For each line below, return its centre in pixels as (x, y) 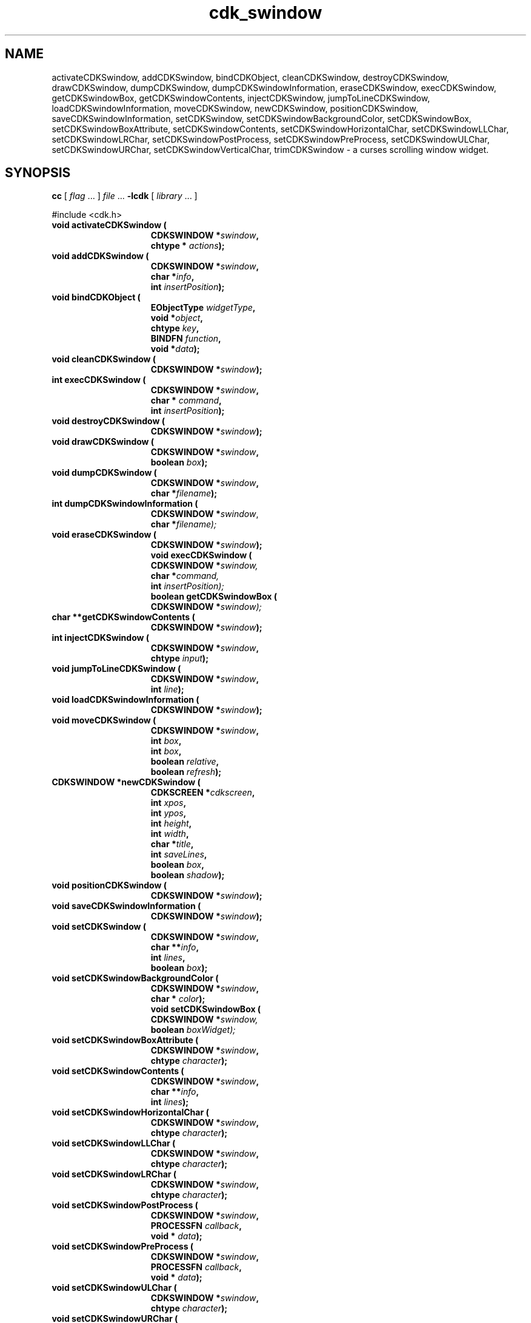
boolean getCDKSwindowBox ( (214, 597)
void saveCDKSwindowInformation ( (126, 906)
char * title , (172, 844)
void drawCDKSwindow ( (103, 442)
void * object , (177, 318)
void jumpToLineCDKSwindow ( (116, 669)
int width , (170, 834)
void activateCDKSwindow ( (109, 225)
